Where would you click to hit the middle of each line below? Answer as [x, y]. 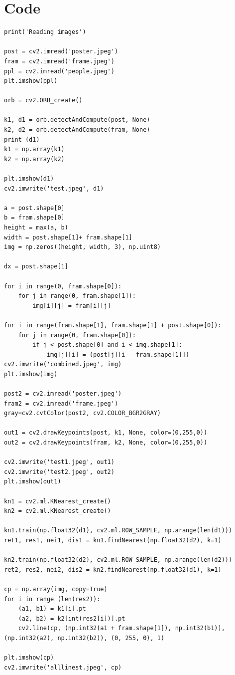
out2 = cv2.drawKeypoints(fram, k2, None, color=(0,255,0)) [106, 443]
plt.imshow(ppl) [31, 81]
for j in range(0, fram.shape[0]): [77, 335]
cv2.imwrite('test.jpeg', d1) [54, 188]
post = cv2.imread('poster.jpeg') [61, 52]
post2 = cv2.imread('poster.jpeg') [63, 394]
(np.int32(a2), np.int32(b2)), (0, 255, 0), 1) [84, 638]
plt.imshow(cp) [29, 658]
